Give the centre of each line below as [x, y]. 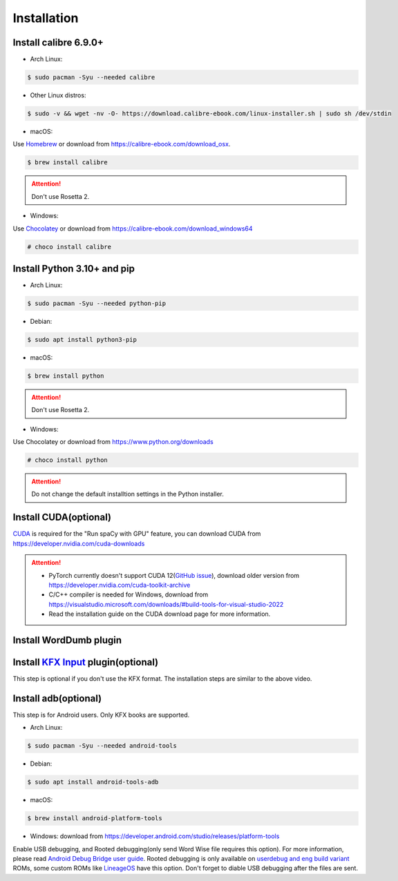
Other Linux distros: [58, 95]
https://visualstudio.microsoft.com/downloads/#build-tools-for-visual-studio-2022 [166, 604]
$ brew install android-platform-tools [95, 819]
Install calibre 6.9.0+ [58, 42]
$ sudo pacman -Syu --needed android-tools [102, 746]
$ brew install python [66, 376]
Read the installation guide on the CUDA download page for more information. [160, 614]
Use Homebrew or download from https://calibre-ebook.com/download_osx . [122, 144]
